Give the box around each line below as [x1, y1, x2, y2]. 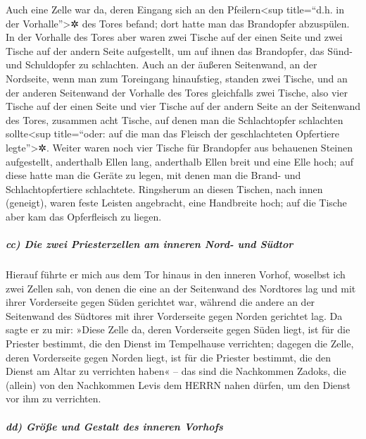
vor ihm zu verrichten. [6, 391, 101, 406]
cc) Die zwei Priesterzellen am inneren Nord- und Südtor [6, 237, 294, 252]
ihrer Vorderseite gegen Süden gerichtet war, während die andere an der [6, 295, 315, 309]
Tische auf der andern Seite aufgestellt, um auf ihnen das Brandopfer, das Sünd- [6, 43, 353, 58]
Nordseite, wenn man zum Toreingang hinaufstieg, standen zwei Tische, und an [6, 70, 348, 85]
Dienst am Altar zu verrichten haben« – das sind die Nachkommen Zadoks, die [6, 364, 346, 378]
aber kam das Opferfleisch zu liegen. [6, 209, 162, 223]
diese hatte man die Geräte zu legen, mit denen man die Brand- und [6, 168, 301, 183]
